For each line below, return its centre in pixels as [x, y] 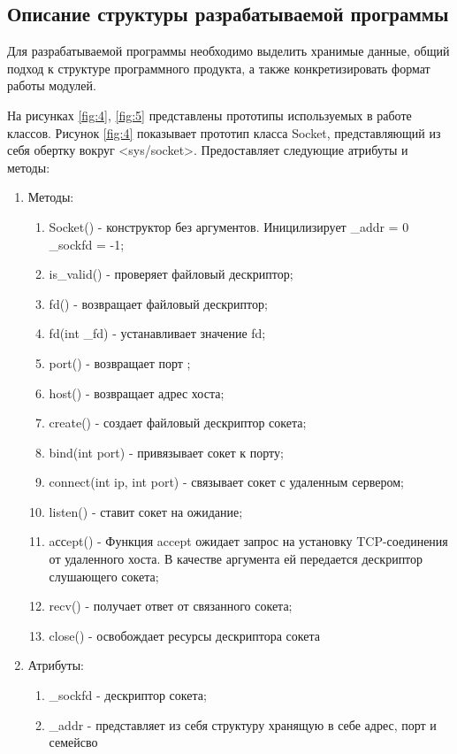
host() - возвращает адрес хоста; [137, 392]
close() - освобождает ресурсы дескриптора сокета [184, 635]
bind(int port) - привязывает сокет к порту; [166, 452]
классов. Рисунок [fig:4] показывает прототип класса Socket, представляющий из [224, 132]
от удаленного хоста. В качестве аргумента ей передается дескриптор [236, 559]
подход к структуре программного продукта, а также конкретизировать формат [219, 68]
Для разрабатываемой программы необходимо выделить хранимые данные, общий [228, 51]
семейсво [73, 742]
